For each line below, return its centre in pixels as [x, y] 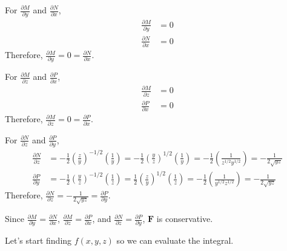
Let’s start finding [38, 240]
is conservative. [185, 219]
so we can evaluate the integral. [175, 240]
